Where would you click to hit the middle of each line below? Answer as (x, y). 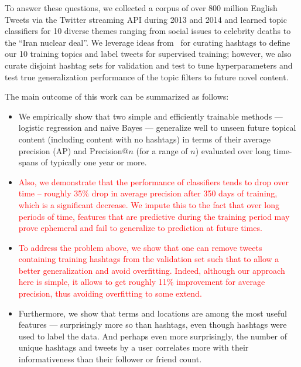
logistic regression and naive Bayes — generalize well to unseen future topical (157, 128)
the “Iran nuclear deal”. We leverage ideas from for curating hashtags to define (148, 42)
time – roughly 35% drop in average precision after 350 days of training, (148, 193)
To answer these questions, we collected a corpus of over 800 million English (141, 8)
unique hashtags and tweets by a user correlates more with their (134, 347)
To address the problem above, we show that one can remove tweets (140, 247)
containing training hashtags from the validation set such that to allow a (149, 259)
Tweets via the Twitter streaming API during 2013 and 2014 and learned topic (146, 19)
